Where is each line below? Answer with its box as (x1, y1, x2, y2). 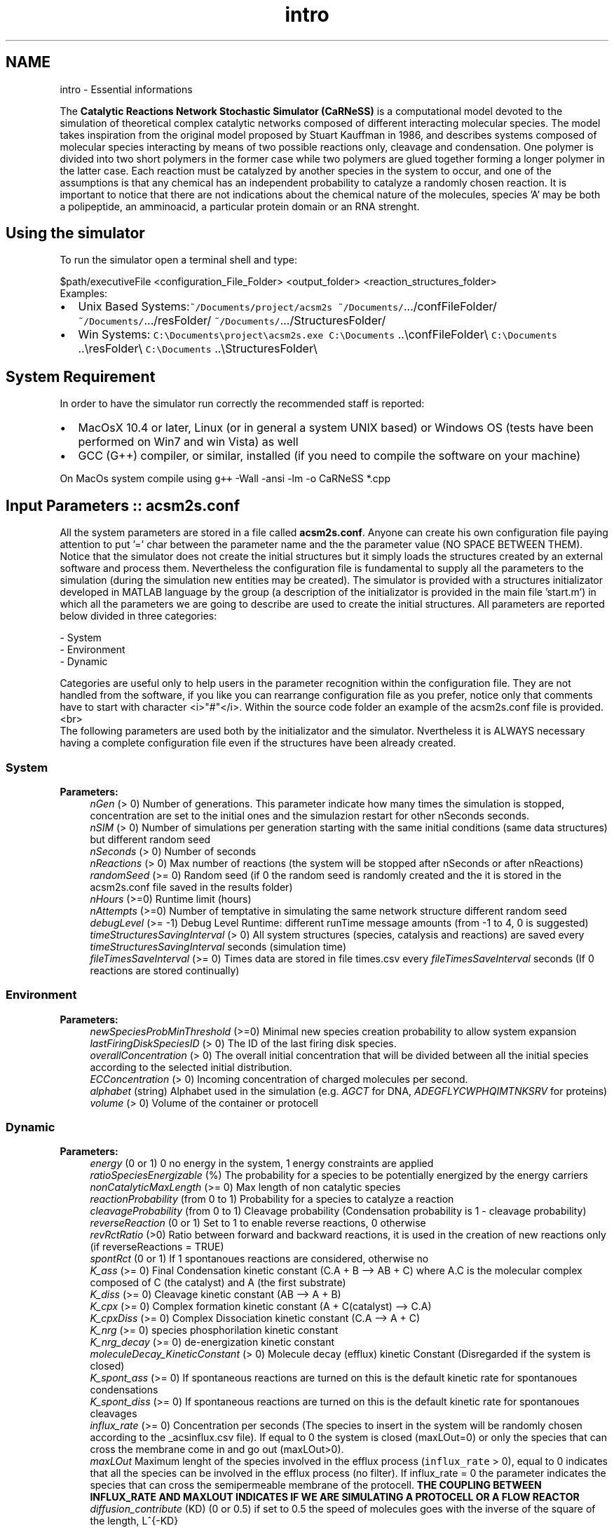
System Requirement (6, 367, 156, 386)
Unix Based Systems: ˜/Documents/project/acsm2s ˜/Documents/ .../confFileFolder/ (78, 299, 497, 314)
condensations (90, 1384, 158, 1396)
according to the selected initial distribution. (90, 1060, 292, 1073)
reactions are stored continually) (90, 964, 240, 976)
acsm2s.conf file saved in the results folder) (90, 880, 293, 893)
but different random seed (90, 833, 211, 845)
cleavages (90, 1407, 137, 1420)
